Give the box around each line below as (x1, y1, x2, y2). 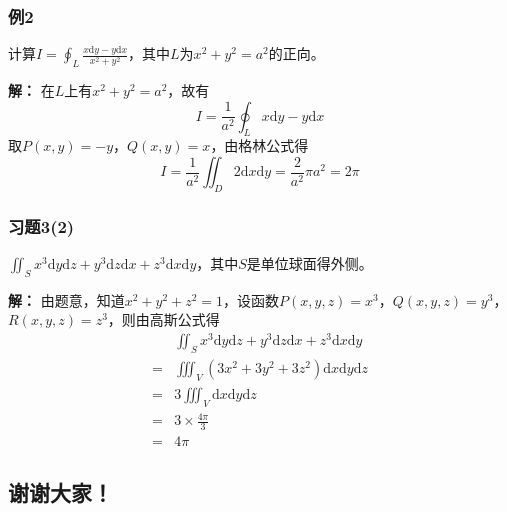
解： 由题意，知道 (8, 289, 125, 310)
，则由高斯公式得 (107, 309, 220, 330)
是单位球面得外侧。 (246, 253, 373, 274)
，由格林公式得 (210, 135, 309, 156)
